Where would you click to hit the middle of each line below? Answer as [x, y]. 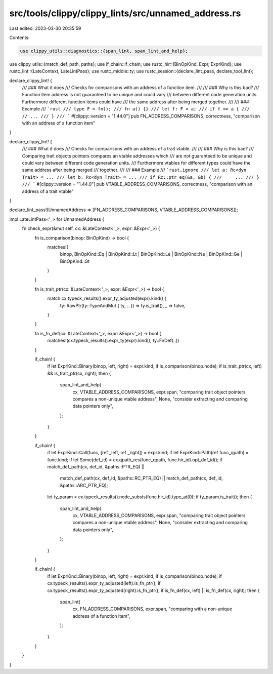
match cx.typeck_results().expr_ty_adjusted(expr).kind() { [107, 298]
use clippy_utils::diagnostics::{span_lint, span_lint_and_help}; [104, 51]
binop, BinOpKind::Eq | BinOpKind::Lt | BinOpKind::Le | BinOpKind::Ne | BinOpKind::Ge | [151, 254]
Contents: [19, 37]
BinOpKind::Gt [75, 261]
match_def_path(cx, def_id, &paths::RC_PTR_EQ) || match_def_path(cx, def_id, [141, 478]
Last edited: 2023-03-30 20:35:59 [45, 28]
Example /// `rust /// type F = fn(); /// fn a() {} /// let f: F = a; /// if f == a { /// [136, 109]
